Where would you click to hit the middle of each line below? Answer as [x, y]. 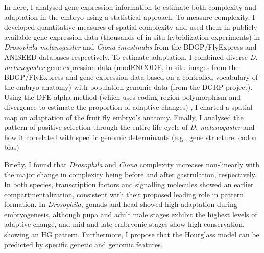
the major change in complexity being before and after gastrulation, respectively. [130, 174]
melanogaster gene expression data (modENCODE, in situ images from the [122, 67]
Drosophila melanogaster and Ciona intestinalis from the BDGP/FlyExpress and [130, 47]
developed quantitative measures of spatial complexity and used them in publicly [131, 27]
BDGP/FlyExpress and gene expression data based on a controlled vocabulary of [131, 77]
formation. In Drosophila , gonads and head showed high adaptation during [121, 204]
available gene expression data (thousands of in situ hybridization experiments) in [132, 37]
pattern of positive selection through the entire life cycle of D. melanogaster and [129, 127]
